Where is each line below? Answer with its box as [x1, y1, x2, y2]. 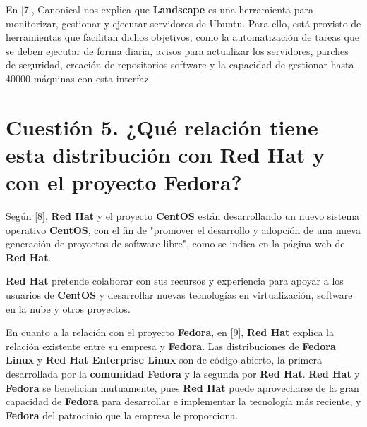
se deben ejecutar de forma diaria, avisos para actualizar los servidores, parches [6, 43, 349, 58]
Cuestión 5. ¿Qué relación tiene [6, 112, 318, 141]
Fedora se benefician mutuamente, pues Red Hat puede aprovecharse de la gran [6, 380, 359, 395]
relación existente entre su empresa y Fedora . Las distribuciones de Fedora [6, 338, 336, 353]
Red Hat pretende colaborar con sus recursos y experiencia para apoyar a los [6, 273, 344, 288]
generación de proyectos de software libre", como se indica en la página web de [6, 236, 345, 251]
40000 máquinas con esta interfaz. [6, 70, 152, 85]
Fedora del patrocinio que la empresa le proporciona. [6, 407, 239, 422]
